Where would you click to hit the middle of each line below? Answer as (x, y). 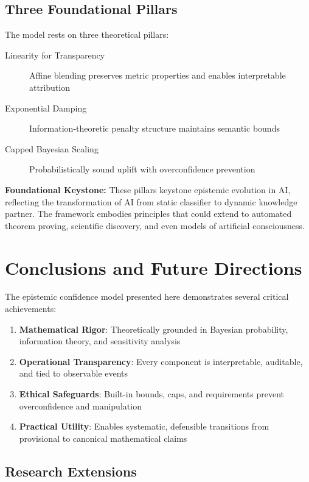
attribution (50, 87)
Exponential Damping (46, 108)
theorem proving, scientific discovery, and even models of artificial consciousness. (155, 225)
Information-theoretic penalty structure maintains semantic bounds (154, 128)
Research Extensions (71, 471)
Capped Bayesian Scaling (52, 148)
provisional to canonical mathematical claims (103, 438)
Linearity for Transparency (55, 55)
